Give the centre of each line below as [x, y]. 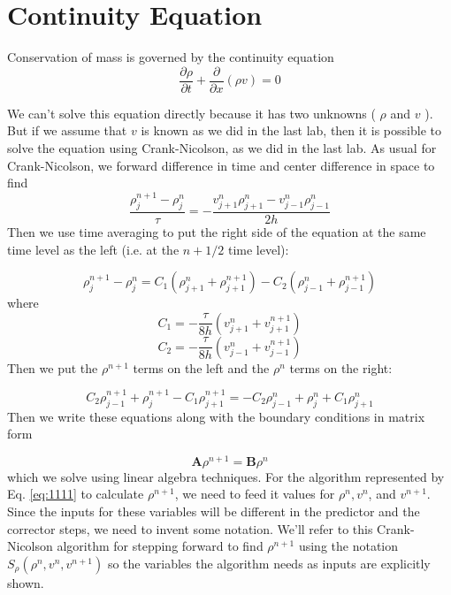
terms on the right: [341, 367]
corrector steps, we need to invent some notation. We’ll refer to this [190, 528]
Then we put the [53, 367]
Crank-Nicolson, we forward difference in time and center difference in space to [221, 165]
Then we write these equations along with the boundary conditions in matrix [216, 416]
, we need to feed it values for [255, 494]
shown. [26, 582]
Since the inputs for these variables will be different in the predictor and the [214, 511]
